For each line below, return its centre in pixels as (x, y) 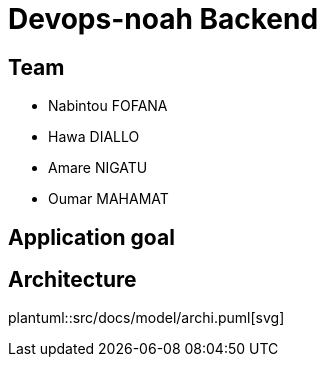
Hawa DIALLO (94, 137)
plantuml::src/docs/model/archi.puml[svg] (146, 318)
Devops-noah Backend (163, 19)
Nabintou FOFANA (108, 106)
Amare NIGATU (98, 168)
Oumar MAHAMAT (108, 199)
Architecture (72, 280)
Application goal (91, 237)
